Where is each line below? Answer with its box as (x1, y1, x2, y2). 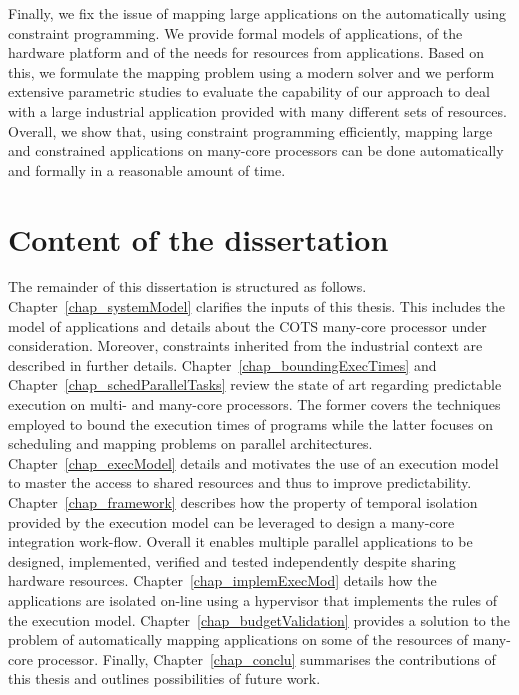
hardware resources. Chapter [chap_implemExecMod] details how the (8, 570, 437, 591)
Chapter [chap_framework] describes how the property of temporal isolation (8, 492, 478, 512)
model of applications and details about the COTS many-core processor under (8, 315, 487, 336)
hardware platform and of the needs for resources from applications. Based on (8, 42, 485, 63)
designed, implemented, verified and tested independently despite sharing (8, 550, 456, 571)
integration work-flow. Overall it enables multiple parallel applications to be (8, 531, 473, 552)
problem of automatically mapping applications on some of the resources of (8, 629, 469, 650)
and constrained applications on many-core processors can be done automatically (8, 140, 504, 161)
